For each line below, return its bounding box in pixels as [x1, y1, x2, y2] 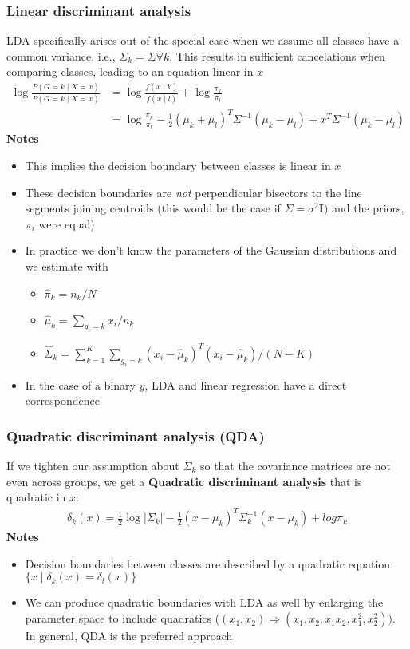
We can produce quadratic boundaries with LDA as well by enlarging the [25, 594, 384, 611]
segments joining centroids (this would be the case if [25, 200, 281, 216]
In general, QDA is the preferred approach [25, 627, 233, 644]
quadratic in [6, 489, 66, 505]
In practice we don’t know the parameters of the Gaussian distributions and [25, 242, 397, 259]
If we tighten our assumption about [6, 457, 179, 473]
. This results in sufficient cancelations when [169, 47, 385, 64]
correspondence [25, 392, 100, 409]
